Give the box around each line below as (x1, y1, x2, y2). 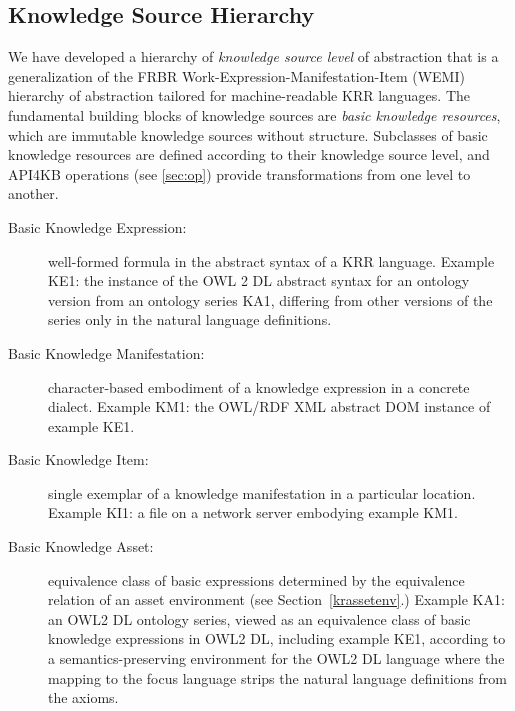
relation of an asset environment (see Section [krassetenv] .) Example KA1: (48, 589, 505, 610)
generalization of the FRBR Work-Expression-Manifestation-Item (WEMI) (8, 65, 465, 86)
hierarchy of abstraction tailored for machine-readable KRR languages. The (8, 85, 471, 106)
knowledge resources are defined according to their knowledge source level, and (8, 144, 490, 165)
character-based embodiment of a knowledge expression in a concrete (48, 376, 470, 397)
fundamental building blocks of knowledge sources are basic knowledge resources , (8, 104, 501, 125)
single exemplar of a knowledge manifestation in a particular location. (48, 482, 476, 503)
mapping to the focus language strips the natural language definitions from (48, 667, 507, 688)
